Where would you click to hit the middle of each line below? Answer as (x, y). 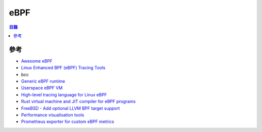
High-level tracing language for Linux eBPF (64, 94)
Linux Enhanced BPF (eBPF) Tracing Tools (63, 68)
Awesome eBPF (37, 61)
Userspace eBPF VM (42, 88)
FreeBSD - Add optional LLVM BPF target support (70, 108)
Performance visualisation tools (53, 115)
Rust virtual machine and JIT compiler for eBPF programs (78, 102)
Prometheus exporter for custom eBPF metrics (67, 122)
